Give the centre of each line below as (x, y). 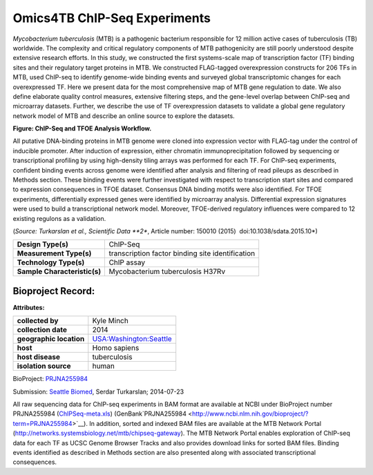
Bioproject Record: (54, 291)
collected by (38, 321)
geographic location (51, 339)
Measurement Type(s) (54, 253)
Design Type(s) (42, 244)
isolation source (44, 366)
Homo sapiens (116, 348)
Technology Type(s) (51, 262)
